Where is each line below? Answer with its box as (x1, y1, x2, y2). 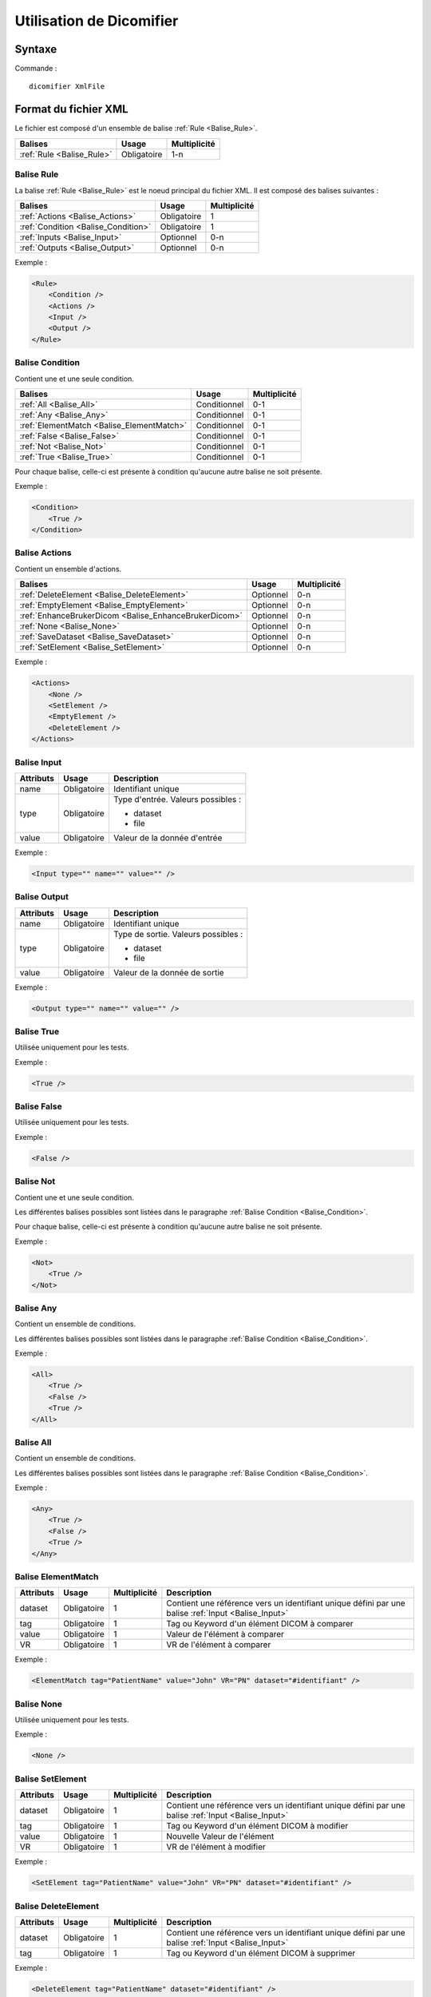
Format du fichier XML (14, 102, 129, 116)
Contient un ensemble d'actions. (14, 564, 122, 574)
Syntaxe (14, 42, 57, 56)
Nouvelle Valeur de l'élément (166, 1831, 275, 1842)
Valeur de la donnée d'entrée (113, 832, 223, 843)
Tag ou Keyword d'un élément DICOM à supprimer (166, 1947, 356, 1959)
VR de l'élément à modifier (166, 1841, 267, 1852)
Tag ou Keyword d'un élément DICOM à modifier (166, 1820, 349, 1832)
